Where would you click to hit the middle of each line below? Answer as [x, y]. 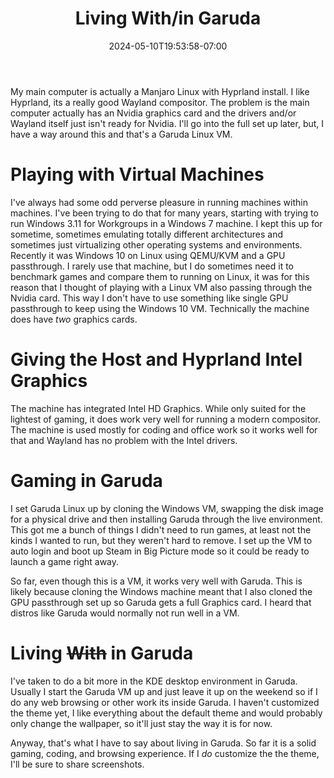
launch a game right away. [65, 561]
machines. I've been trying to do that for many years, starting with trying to [164, 213]
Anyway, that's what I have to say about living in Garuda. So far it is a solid [163, 743]
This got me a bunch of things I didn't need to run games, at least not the [161, 529]
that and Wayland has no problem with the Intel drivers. [124, 440]
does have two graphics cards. [74, 319]
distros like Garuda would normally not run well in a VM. [125, 613]
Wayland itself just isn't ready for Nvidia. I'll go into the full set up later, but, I [167, 123]
